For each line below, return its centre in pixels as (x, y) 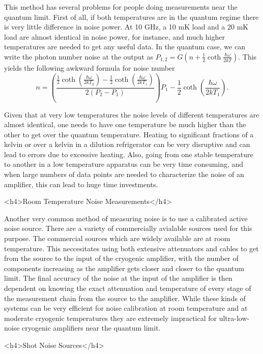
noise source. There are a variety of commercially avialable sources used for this (128, 228)
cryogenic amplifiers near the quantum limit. (91, 328)
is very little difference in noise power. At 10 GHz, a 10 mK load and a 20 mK (126, 27)
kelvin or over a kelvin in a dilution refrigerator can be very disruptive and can (127, 144)
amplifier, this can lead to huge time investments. (81, 184)
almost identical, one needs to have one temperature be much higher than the (125, 124)
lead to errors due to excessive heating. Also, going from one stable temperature (129, 154)
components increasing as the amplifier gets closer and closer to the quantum (124, 268)
